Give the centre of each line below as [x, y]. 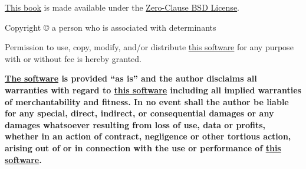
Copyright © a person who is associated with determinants [111, 27]
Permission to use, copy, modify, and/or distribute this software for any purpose [149, 47]
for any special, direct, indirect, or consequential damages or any [139, 113]
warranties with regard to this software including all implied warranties [153, 90]
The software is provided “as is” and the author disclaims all [131, 78]
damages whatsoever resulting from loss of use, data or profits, [135, 124]
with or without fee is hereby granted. [73, 58]
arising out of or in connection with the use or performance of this [143, 147]
